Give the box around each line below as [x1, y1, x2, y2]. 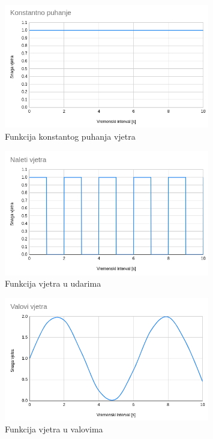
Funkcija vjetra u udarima [5, 277, 101, 290]
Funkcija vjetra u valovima [5, 422, 103, 435]
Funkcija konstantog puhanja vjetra [5, 130, 136, 142]
